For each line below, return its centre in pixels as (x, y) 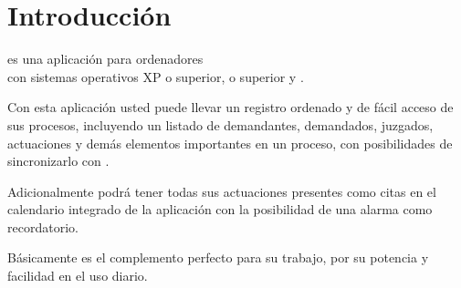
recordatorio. (43, 226)
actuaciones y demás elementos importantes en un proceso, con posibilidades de (230, 143)
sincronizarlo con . (58, 161)
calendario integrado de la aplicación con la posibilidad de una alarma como (220, 209)
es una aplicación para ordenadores (105, 59)
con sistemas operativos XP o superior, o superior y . (156, 76)
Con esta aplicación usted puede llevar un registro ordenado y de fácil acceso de (230, 107)
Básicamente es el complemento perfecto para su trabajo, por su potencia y (218, 257)
